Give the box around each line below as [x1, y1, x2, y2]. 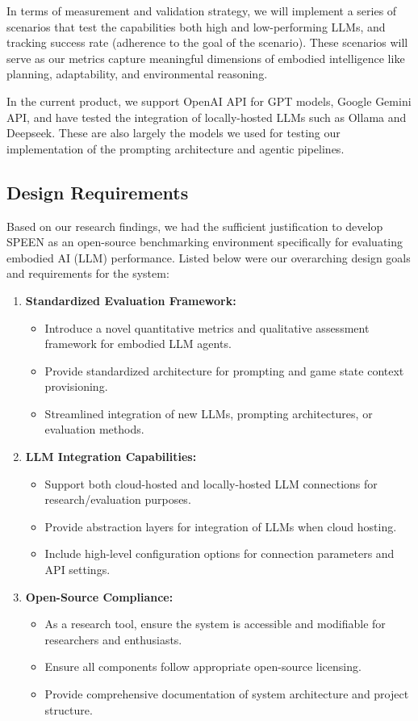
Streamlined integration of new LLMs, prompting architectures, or [44, 405, 373, 421]
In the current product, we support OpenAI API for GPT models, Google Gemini [6, 92, 412, 109]
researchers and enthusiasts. [44, 631, 182, 648]
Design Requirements [6, 179, 189, 204]
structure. [44, 701, 93, 718]
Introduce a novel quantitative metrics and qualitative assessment [44, 319, 370, 336]
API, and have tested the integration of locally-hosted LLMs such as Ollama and [6, 108, 407, 125]
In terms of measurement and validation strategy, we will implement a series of [6, 2, 397, 19]
